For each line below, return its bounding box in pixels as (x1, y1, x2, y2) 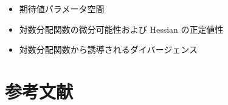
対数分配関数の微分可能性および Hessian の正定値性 (19, 22, 224, 35)
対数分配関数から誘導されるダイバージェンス (19, 43, 198, 56)
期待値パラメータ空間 (19, 2, 105, 15)
